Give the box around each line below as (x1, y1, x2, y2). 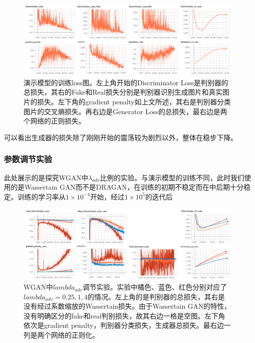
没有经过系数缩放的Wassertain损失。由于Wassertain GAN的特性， (24, 301, 231, 311)
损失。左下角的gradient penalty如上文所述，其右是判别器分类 (37, 96, 231, 106)
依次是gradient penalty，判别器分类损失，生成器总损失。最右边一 (24, 320, 231, 330)
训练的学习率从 (17, 191, 66, 201)
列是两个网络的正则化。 (24, 330, 99, 340)
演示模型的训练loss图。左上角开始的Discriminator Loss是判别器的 (24, 77, 229, 87)
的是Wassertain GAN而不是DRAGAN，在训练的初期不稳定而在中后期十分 (10, 182, 244, 192)
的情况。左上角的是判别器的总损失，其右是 (87, 291, 225, 301)
